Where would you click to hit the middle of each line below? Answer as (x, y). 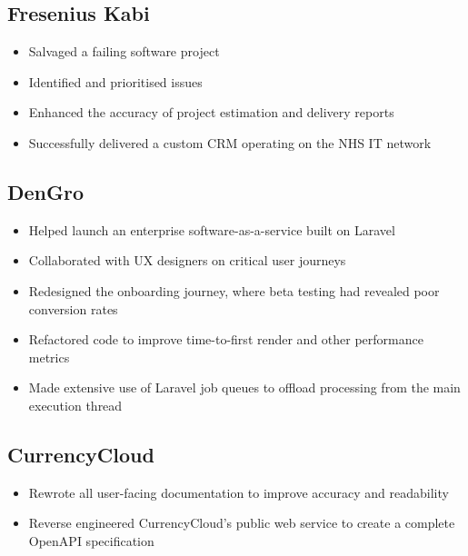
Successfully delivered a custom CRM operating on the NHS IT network (230, 142)
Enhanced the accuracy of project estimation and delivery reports (211, 112)
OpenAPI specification (91, 540)
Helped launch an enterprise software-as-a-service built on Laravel (212, 229)
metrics (49, 357)
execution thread (75, 405)
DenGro (46, 191)
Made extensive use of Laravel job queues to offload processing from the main (244, 387)
